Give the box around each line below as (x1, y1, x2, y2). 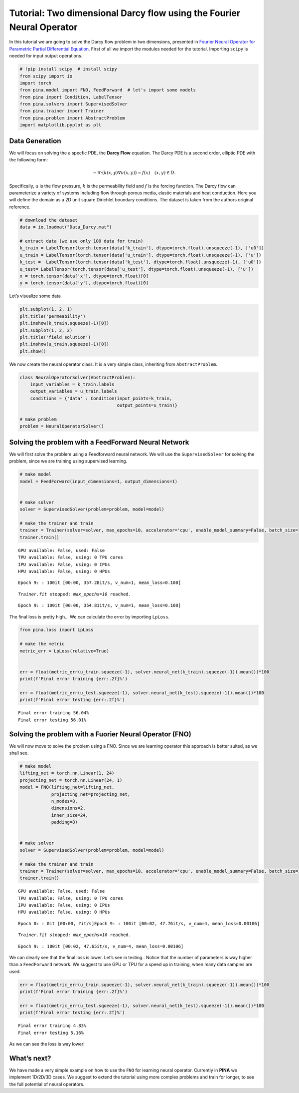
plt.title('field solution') (19, 334, 91, 340)
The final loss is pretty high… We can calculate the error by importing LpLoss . (9, 613, 169, 619)
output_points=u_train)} (117, 403, 178, 408)
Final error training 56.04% (18, 710, 89, 716)
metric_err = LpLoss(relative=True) (19, 648, 110, 654)
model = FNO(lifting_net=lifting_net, (19, 784, 115, 790)
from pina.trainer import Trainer (19, 108, 104, 114)
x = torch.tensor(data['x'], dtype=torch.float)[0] (19, 273, 149, 279)
